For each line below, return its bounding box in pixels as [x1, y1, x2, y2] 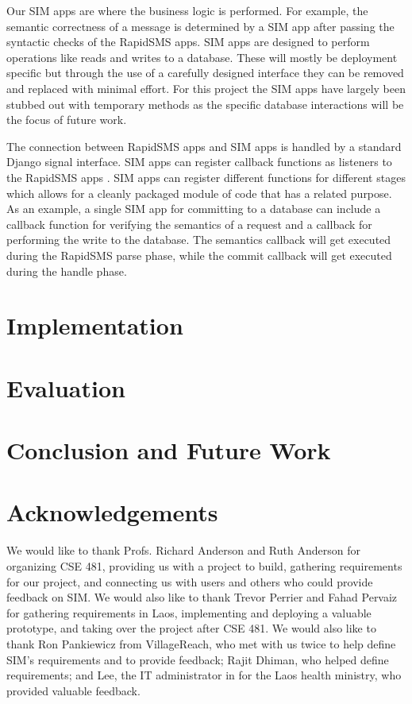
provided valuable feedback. [6, 682, 141, 698]
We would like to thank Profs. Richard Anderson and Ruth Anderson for [6, 542, 360, 559]
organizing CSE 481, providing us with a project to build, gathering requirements [6, 557, 402, 574]
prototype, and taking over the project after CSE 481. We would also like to [6, 620, 376, 636]
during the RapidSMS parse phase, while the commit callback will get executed [6, 246, 392, 263]
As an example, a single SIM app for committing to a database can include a [6, 200, 381, 217]
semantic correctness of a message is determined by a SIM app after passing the [6, 17, 395, 34]
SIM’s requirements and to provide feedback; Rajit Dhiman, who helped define [6, 651, 389, 667]
